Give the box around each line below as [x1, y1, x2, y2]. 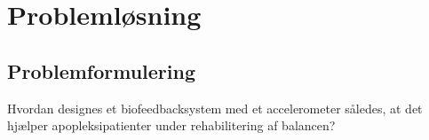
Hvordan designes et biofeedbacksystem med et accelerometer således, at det [7, 98, 423, 117]
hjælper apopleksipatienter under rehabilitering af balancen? [7, 116, 336, 135]
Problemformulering [7, 57, 196, 84]
